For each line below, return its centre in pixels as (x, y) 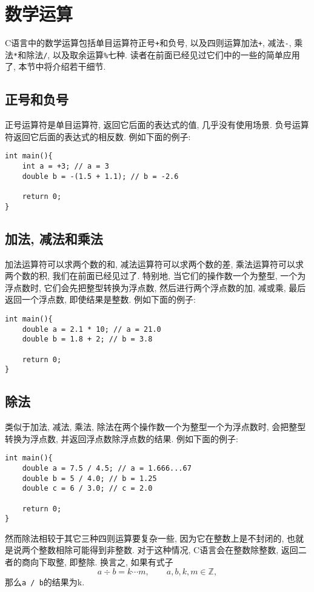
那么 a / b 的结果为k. (45, 581)
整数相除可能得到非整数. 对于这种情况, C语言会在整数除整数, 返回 (168, 550)
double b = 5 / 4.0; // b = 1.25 (89, 478)
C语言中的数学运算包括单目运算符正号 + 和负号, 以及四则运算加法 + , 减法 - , (148, 43)
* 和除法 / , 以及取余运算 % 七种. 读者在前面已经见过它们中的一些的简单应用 (157, 54)
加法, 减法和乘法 (54, 238)
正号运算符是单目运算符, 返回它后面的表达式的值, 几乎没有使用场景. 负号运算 (157, 125)
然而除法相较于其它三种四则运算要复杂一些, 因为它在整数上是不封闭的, (145, 538)
